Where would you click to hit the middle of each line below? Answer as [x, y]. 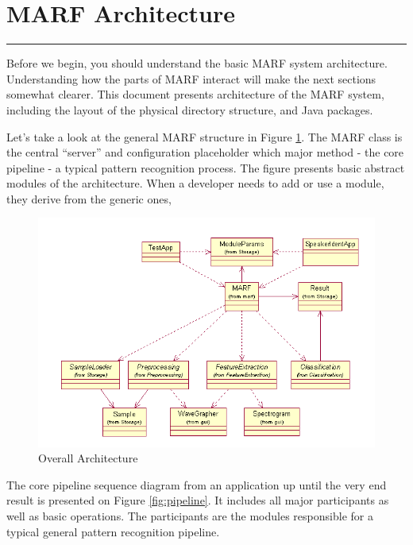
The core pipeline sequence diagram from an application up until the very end [197, 484]
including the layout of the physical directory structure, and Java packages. [190, 109]
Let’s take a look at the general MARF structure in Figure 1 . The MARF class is [205, 136]
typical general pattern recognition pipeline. [113, 531]
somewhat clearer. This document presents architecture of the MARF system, [195, 94]
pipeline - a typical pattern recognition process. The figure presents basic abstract [206, 167]
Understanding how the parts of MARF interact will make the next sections [191, 78]
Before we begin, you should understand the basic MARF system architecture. [197, 63]
